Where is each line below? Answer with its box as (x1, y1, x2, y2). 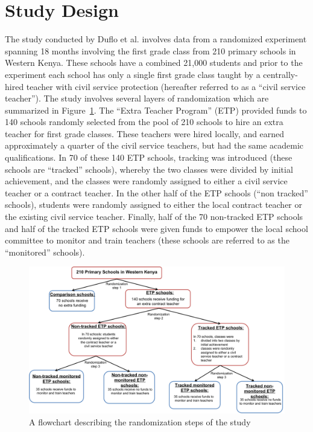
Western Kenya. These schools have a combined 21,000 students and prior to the (5, 56, 303, 69)
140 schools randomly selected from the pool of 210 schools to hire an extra (5, 115, 283, 128)
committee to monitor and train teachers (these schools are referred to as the (5, 234, 289, 247)
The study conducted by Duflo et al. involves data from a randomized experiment (5, 33, 307, 45)
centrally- (263, 68, 298, 80)
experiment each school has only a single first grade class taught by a (5, 68, 261, 80)
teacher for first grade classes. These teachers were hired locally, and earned (5, 127, 285, 140)
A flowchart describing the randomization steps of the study (29, 415, 251, 428)
